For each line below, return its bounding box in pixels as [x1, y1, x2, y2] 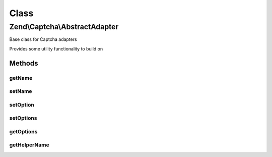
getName [9, 74, 33, 81]
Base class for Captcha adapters [9, 36, 78, 42]
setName [9, 88, 32, 95]
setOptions [9, 115, 37, 122]
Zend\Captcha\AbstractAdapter [9, 22, 119, 31]
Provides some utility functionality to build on [9, 45, 103, 51]
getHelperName [9, 141, 50, 148]
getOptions [9, 128, 38, 135]
